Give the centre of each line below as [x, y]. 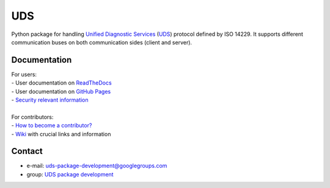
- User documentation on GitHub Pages [61, 91]
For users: [24, 74]
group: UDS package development [70, 174]
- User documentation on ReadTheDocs [62, 83]
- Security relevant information [50, 100]
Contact [27, 151]
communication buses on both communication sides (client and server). [102, 42]
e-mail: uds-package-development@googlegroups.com [97, 166]
